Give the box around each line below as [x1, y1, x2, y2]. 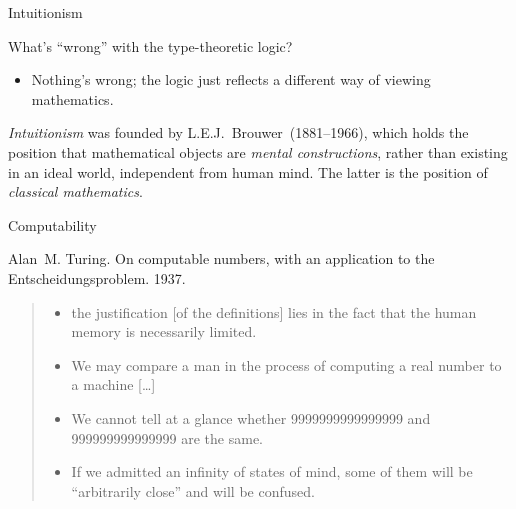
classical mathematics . [8, 181, 143, 202]
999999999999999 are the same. [71, 427, 264, 448]
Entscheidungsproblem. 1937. [8, 267, 186, 288]
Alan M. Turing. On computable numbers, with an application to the [8, 248, 435, 269]
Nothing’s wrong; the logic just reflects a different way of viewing [31, 69, 431, 90]
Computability [8, 214, 97, 235]
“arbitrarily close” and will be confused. [71, 480, 315, 501]
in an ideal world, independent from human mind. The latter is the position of [8, 161, 488, 182]
